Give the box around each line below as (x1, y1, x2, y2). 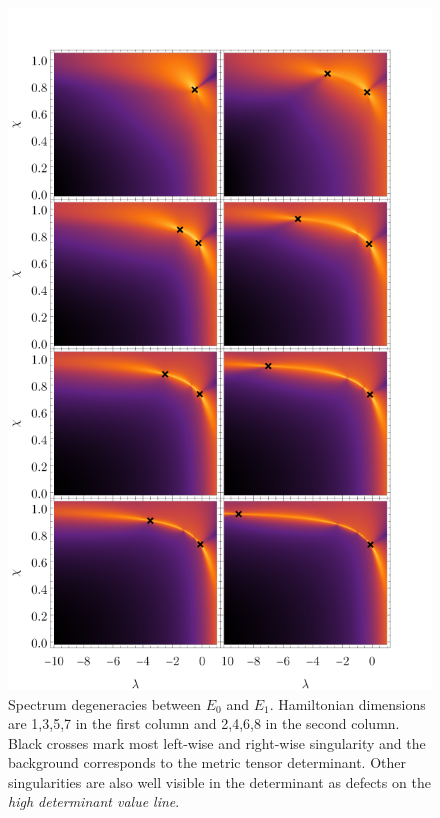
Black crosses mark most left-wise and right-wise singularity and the (8, 732, 426, 753)
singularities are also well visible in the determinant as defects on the (8, 771, 431, 792)
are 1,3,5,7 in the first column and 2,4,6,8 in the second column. (8, 713, 400, 734)
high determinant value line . (8, 791, 180, 812)
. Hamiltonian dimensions (269, 693, 426, 714)
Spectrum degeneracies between (8, 693, 202, 714)
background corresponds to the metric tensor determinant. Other (8, 752, 406, 773)
